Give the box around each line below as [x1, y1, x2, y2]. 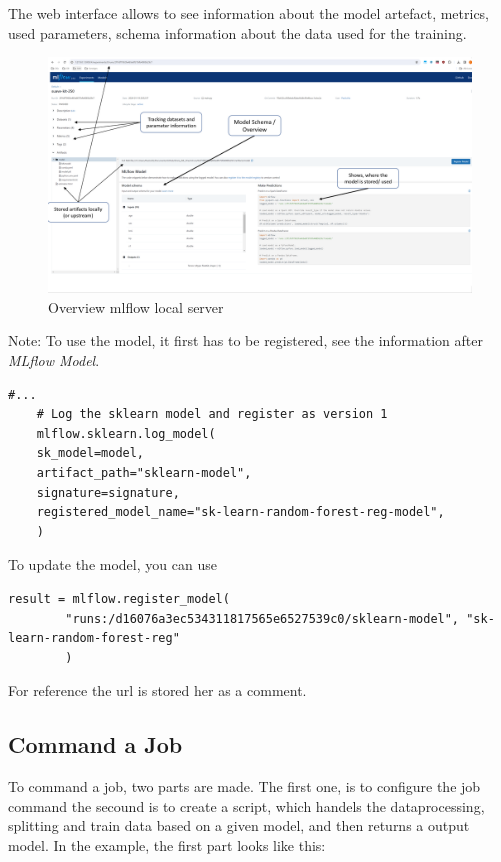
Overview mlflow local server [48, 296, 224, 317]
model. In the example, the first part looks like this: [8, 834, 326, 855]
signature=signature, [36, 485, 180, 500]
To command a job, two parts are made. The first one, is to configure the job [8, 776, 481, 797]
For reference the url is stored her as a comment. [8, 680, 307, 701]
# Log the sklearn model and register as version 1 [36, 407, 388, 422]
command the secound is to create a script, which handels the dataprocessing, [8, 795, 485, 816]
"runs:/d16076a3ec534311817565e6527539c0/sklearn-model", [65, 611, 460, 626]
